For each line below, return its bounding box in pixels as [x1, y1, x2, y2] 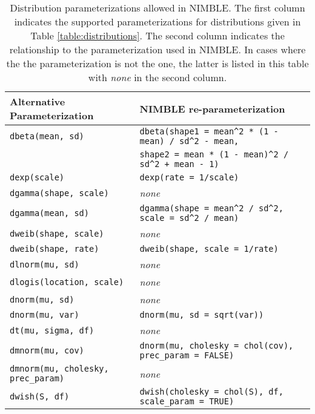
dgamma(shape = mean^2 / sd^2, [139, 203, 283, 213]
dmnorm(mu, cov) [10, 346, 84, 355]
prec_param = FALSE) [139, 350, 234, 360]
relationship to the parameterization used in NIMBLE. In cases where [9, 42, 306, 56]
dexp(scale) [10, 172, 65, 182]
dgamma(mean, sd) [10, 208, 89, 218]
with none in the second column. [88, 70, 227, 84]
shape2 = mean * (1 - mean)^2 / [139, 149, 289, 159]
